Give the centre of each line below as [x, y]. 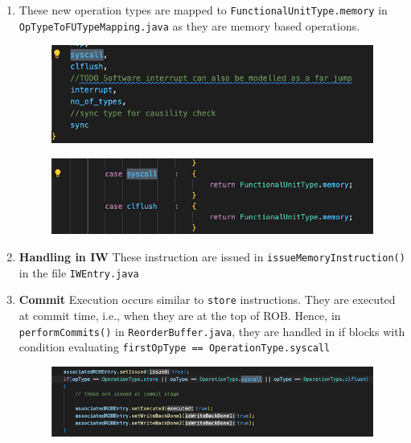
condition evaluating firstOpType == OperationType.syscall [175, 347]
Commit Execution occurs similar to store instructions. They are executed [207, 299]
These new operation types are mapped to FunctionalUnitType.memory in [203, 10]
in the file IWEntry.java [79, 272]
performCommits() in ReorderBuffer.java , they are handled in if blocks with [212, 331]
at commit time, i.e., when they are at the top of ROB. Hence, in [180, 315]
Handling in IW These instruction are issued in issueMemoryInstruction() [212, 256]
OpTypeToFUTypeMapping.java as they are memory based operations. [189, 25]
